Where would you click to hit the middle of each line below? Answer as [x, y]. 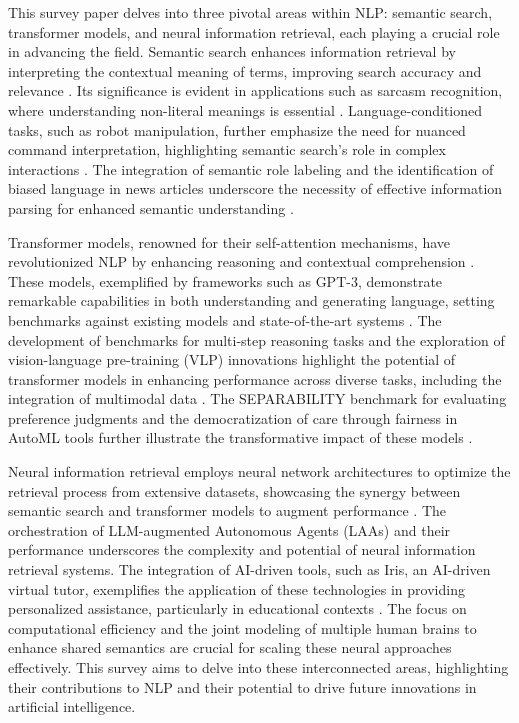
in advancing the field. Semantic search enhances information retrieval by [232, 51]
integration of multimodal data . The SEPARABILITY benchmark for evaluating [257, 398]
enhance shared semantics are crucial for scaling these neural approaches [230, 647]
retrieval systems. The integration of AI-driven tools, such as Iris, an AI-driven [249, 569]
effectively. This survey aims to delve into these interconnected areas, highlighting [258, 667]
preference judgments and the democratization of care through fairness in [233, 417]
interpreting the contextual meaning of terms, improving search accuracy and [245, 70]
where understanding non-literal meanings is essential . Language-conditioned [245, 109]
